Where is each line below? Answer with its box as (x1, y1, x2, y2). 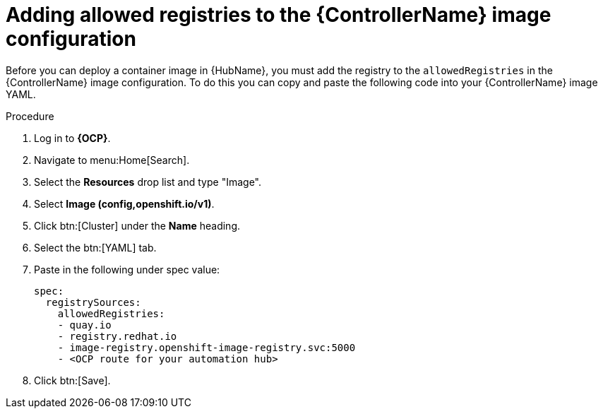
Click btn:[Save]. (34, 374, 111, 386)
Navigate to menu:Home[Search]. (34, 153, 190, 166)
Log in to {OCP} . (34, 131, 111, 144)
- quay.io (57, 319, 112, 331)
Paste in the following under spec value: (34, 263, 220, 276)
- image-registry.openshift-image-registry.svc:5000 (57, 341, 356, 353)
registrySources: (45, 296, 141, 308)
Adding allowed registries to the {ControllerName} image (6, 3, 551, 27)
